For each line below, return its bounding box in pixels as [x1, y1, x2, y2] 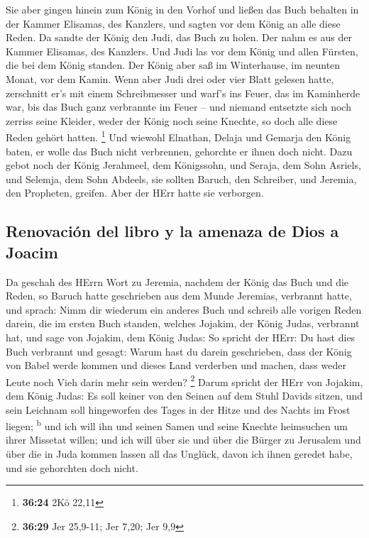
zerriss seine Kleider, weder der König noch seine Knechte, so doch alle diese [6, 113, 338, 128]
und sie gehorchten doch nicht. [6, 460, 138, 475]
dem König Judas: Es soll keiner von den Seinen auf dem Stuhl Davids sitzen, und [6, 388, 363, 402]
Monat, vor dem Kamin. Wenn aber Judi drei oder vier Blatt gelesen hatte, [6, 71, 334, 86]
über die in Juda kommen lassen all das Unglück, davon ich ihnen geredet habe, [6, 446, 353, 461]
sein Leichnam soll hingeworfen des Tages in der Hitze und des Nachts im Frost [6, 402, 351, 417]
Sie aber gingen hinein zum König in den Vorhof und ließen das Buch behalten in [6, 2, 359, 16]
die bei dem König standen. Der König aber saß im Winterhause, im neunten [6, 57, 341, 72]
